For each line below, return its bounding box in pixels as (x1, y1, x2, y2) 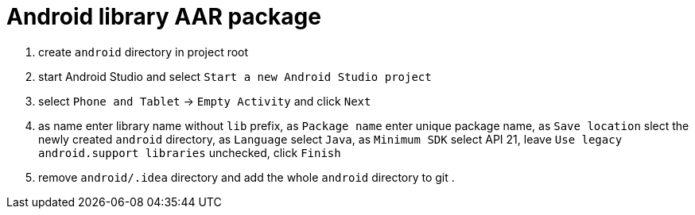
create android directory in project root (38, 44, 249, 59)
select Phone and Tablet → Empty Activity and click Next (38, 94, 371, 108)
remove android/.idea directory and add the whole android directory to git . (38, 170, 455, 184)
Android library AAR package (6, 3, 321, 30)
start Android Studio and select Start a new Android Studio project (38, 69, 432, 83)
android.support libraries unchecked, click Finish (38, 145, 341, 159)
